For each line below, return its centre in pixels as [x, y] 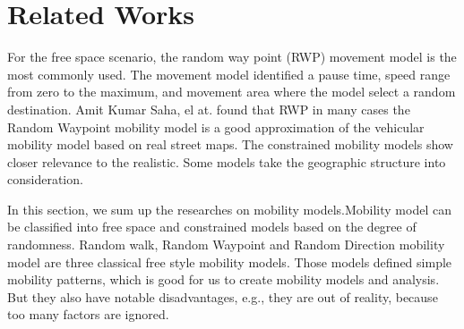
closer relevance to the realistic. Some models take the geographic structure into [227, 161]
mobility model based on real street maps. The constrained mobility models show [230, 144]
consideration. [45, 179]
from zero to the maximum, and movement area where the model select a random [232, 92]
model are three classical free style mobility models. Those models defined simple [230, 262]
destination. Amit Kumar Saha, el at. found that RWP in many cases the [209, 109]
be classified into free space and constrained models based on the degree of [212, 227]
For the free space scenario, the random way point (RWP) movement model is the [232, 57]
